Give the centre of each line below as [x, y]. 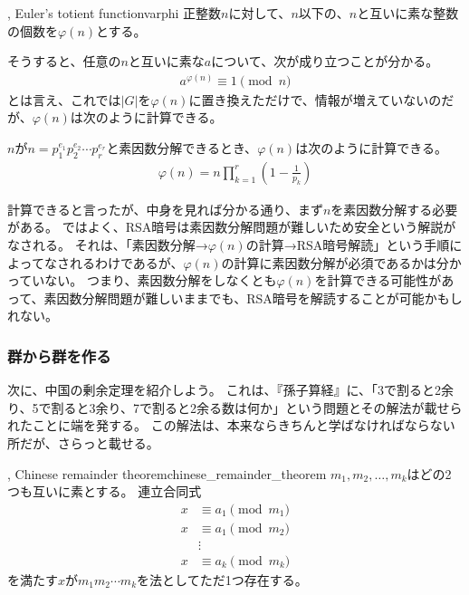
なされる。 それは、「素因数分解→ [108, 245]
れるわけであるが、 [126, 262]
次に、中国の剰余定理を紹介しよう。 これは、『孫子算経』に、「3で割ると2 [224, 390]
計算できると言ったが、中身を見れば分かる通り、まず [165, 209]
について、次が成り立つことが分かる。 [325, 61]
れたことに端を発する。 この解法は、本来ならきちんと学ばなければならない [231, 425]
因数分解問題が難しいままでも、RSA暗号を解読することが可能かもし [259, 297]
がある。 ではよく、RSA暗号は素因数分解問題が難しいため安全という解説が [232, 227]
